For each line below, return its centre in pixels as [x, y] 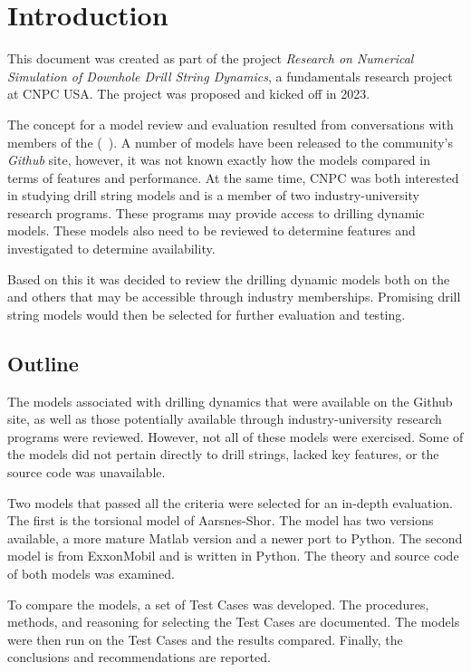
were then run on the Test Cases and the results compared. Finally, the [205, 639]
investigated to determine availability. [111, 249]
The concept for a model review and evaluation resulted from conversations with [231, 124]
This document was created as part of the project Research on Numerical [211, 58]
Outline [43, 363]
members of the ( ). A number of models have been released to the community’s [230, 142]
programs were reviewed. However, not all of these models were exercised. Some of [235, 436]
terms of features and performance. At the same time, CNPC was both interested [233, 177]
